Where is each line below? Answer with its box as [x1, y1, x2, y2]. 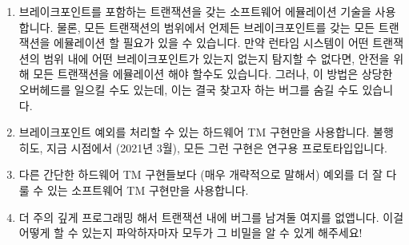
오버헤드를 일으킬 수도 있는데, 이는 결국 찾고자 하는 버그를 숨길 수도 [18, 81, 359, 97]
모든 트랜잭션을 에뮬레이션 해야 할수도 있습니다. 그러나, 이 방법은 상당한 [33, 65, 393, 82]
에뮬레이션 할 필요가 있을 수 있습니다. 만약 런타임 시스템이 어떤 [54, 34, 369, 51]
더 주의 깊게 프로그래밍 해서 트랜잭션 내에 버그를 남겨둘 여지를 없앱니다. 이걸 [18, 208, 404, 225]
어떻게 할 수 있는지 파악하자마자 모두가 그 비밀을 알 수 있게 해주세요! [18, 224, 363, 241]
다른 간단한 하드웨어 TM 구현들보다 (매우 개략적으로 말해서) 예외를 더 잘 [18, 166, 383, 183]
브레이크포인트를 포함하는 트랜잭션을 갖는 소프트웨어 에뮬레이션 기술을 [18, 3, 371, 19]
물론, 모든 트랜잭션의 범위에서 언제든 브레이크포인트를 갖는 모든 [56, 18, 375, 35]
